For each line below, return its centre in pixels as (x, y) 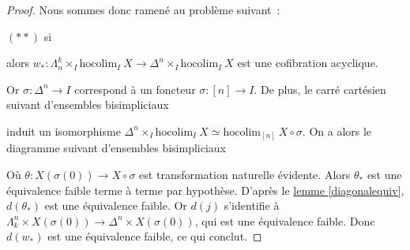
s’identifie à (252, 205)
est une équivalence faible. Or (116, 205)
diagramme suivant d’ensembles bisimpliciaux (117, 148)
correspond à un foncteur (135, 89)
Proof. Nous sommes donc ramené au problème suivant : (143, 9)
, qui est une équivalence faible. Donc (285, 220)
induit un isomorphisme (64, 131)
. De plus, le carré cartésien (320, 89)
